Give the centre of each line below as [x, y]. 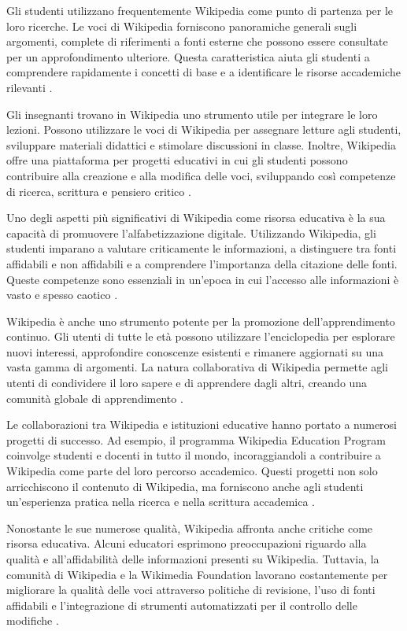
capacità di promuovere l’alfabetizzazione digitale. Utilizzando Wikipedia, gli [191, 232]
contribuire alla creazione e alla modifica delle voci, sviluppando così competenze [201, 175]
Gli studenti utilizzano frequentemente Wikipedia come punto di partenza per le [200, 10]
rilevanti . [30, 87]
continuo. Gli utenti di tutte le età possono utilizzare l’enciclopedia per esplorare [201, 336]
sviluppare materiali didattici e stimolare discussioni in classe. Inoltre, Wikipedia [201, 144]
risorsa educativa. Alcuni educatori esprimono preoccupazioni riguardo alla [187, 543]
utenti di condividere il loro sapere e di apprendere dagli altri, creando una [187, 383]
